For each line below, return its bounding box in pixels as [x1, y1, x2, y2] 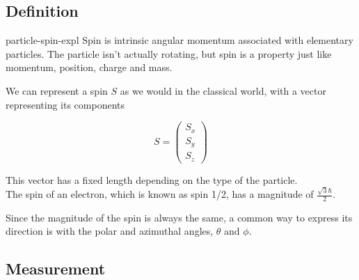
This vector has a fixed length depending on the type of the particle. [6, 172, 298, 187]
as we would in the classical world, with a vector [120, 83, 326, 98]
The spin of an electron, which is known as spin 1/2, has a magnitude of [6, 187, 314, 201]
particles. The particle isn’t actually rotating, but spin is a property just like [6, 46, 332, 61]
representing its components [6, 97, 125, 111]
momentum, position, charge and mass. [6, 60, 173, 75]
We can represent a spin [6, 83, 108, 98]
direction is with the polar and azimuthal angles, [6, 224, 214, 238]
